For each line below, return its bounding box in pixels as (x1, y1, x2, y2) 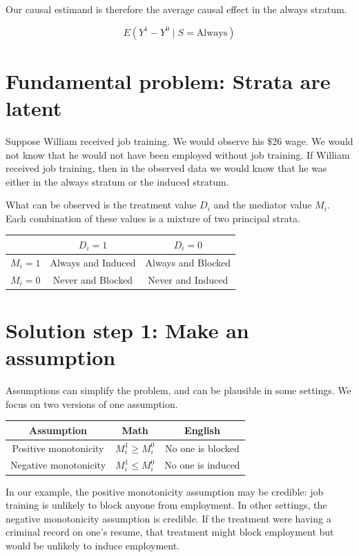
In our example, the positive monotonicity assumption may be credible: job (6, 484, 324, 498)
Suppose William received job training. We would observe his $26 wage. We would (6, 133, 353, 148)
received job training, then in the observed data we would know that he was (6, 161, 327, 175)
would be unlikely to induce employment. (6, 538, 180, 552)
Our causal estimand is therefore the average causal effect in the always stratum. (6, 2, 347, 16)
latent (6, 93, 62, 121)
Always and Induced (50, 255, 136, 269)
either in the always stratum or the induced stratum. (6, 174, 229, 188)
